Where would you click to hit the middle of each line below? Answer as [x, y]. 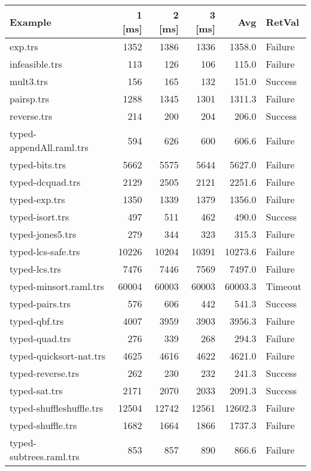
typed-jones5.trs [43, 234]
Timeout [283, 286]
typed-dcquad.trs [45, 182]
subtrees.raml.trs [45, 456]
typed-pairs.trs [40, 304]
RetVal [283, 22]
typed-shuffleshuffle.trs [57, 408]
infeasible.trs [36, 64]
